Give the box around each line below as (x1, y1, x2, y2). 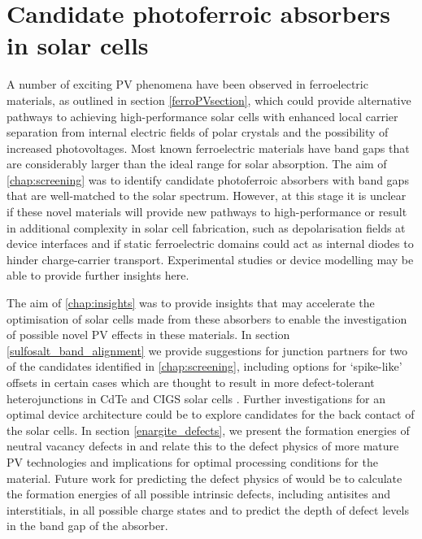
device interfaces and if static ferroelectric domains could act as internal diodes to (7, 235, 414, 252)
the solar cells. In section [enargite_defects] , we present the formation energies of (7, 421, 410, 438)
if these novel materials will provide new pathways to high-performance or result (7, 203, 407, 220)
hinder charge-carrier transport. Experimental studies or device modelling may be (7, 250, 414, 267)
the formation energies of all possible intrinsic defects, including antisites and (7, 485, 391, 502)
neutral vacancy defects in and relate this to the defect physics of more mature (7, 437, 399, 454)
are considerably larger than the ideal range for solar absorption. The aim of (7, 155, 387, 172)
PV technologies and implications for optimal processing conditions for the (7, 453, 378, 470)
